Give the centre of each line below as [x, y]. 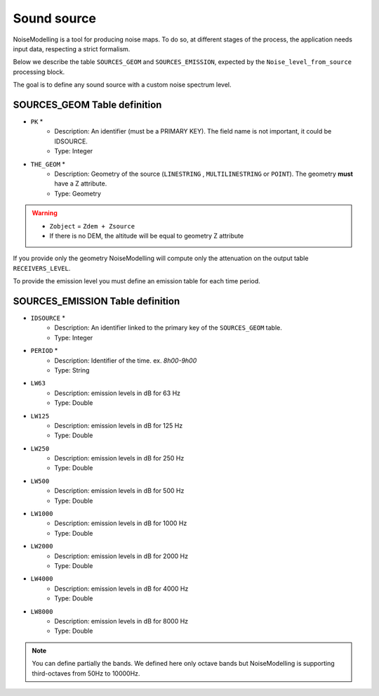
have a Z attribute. [81, 183]
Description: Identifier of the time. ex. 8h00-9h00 [126, 360]
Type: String [72, 370]
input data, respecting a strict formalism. [72, 49]
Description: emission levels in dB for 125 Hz [119, 425]
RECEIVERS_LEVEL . [42, 268]
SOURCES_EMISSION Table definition [97, 301]
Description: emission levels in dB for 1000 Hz [121, 523]
